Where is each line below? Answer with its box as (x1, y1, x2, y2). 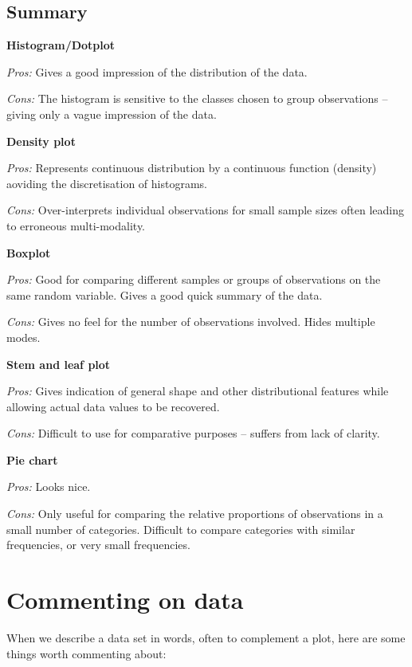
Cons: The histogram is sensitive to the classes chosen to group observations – (6, 90, 388, 107)
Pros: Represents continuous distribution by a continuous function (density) (6, 159, 377, 176)
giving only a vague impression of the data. (6, 105, 217, 122)
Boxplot (6, 244, 51, 261)
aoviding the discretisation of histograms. (6, 175, 208, 191)
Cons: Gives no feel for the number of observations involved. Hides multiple (6, 313, 375, 330)
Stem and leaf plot (6, 355, 111, 372)
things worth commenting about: (6, 645, 167, 661)
